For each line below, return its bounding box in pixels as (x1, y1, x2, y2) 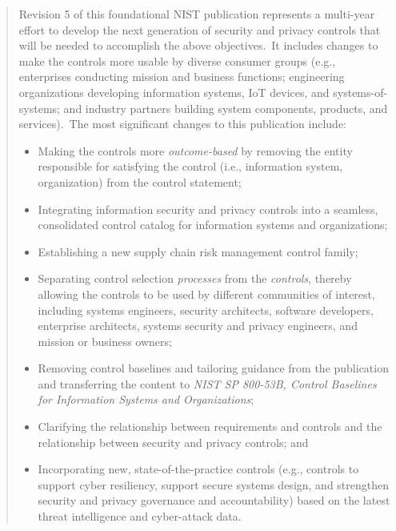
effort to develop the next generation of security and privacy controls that (18, 21, 381, 38)
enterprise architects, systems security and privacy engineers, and (38, 317, 358, 334)
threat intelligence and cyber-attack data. (38, 508, 242, 525)
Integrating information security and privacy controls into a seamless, (38, 200, 378, 217)
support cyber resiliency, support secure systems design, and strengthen (38, 476, 390, 493)
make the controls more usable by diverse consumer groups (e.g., (18, 52, 336, 69)
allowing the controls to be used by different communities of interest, (38, 285, 375, 302)
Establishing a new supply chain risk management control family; (38, 243, 358, 259)
